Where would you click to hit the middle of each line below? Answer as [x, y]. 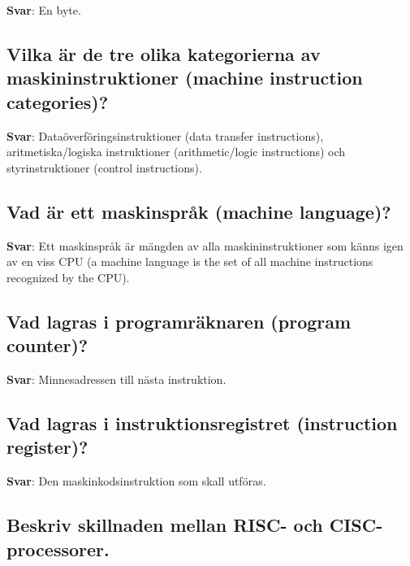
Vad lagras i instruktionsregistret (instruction [202, 422]
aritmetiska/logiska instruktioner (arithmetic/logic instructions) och [176, 152]
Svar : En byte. [44, 10]
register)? [47, 447]
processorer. [58, 549]
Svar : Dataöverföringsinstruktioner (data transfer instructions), [165, 135]
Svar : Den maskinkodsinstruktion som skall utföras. [136, 481]
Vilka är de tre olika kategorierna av [164, 53]
